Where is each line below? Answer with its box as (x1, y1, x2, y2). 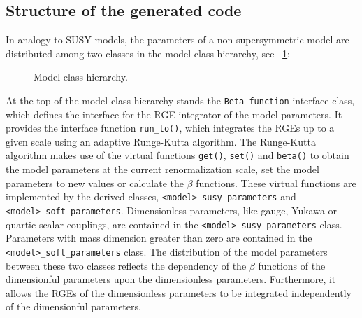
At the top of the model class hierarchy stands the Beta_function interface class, (6, 92, 355, 107)
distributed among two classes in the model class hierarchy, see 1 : (6, 46, 291, 60)
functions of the (258, 258, 326, 272)
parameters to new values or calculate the (6, 175, 184, 190)
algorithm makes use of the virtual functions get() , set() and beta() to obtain (6, 148, 349, 163)
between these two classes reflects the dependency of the (6, 258, 247, 272)
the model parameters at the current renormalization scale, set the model (6, 162, 319, 177)
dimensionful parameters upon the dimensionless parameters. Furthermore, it (6, 272, 336, 286)
